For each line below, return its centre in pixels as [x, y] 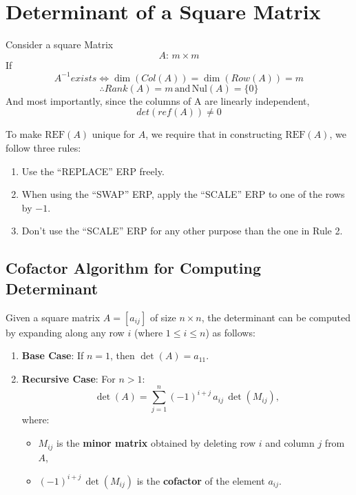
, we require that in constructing [214, 134]
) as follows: [230, 332]
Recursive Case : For [69, 378]
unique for [114, 134]
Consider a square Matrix [60, 44]
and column [290, 443]
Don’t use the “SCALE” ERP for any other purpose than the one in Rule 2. [182, 231]
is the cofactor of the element [201, 480]
